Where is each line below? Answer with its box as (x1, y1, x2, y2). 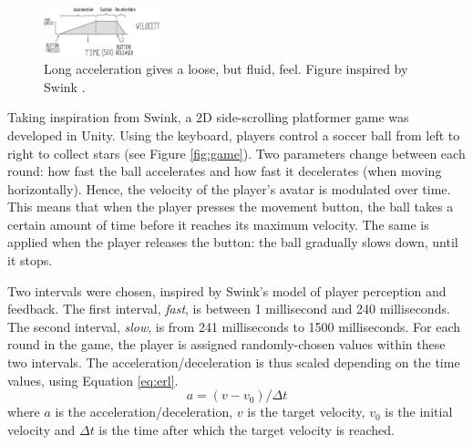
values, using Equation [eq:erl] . (7, 370, 179, 389)
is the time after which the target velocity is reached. (98, 419, 395, 439)
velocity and (7, 419, 76, 439)
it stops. (7, 251, 53, 270)
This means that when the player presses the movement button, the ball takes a (7, 197, 454, 216)
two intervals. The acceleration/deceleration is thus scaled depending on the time (7, 353, 460, 372)
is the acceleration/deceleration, (55, 402, 233, 421)
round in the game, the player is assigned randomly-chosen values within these (7, 335, 446, 354)
